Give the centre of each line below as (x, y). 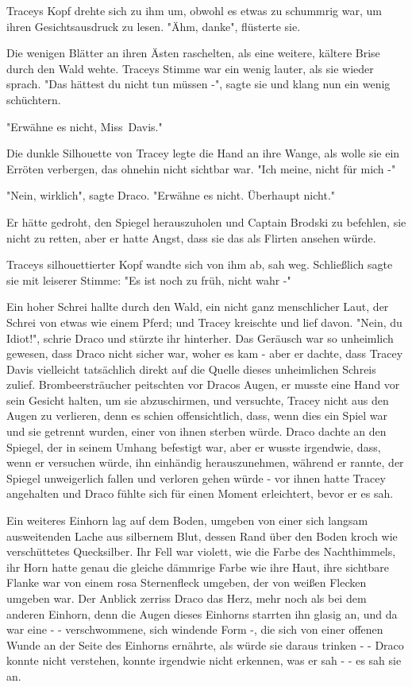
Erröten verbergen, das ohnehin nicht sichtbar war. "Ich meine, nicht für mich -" (201, 168)
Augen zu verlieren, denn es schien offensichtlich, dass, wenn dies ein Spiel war (197, 415)
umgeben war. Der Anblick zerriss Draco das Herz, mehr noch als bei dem (187, 598)
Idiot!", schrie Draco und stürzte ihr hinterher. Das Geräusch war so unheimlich (200, 338)
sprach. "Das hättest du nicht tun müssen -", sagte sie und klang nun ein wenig (198, 84)
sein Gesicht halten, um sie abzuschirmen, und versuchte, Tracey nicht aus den (198, 400)
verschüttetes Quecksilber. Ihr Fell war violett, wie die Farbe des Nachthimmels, (201, 551)
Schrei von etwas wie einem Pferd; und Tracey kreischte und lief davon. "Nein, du (204, 322)
